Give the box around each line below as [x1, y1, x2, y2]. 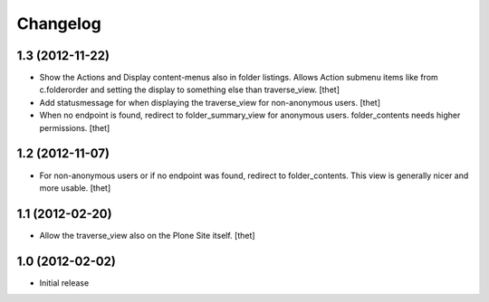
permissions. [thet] [39, 122, 110, 133]
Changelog [16, 14, 101, 33]
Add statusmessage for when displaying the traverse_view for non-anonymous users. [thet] [39, 97, 380, 108]
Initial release [39, 277, 90, 288]
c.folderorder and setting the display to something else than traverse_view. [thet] [39, 84, 340, 95]
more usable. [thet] [39, 182, 111, 193]
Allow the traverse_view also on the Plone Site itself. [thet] [39, 230, 255, 241]
